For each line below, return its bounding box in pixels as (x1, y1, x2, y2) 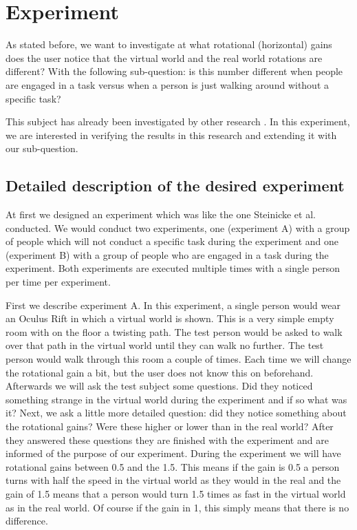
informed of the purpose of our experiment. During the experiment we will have (6, 446, 341, 460)
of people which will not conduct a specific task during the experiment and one (6, 234, 339, 248)
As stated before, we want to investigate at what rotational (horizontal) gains (6, 37, 332, 52)
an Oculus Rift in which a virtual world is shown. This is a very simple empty (6, 311, 334, 326)
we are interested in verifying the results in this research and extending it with (6, 127, 337, 142)
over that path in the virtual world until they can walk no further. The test (6, 338, 324, 352)
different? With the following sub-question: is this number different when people (6, 64, 343, 78)
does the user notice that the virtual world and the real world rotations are (6, 50, 323, 65)
